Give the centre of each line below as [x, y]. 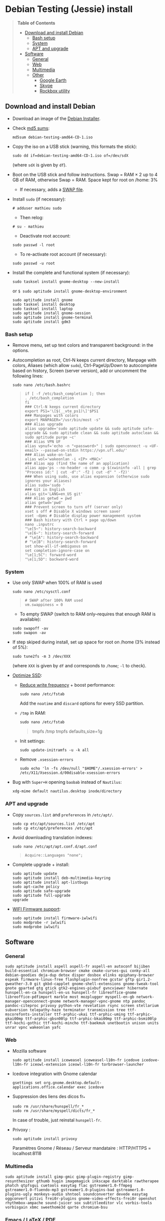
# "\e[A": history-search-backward [61, 538]
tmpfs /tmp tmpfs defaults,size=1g [67, 732]
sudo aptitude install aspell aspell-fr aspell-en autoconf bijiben [78, 967]
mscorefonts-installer [29, 1014]
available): [30, 619]
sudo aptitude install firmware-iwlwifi [55, 918]
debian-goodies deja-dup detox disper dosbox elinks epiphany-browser [80, 975]
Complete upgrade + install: [41, 864]
